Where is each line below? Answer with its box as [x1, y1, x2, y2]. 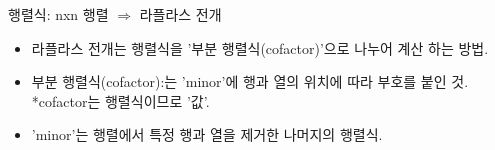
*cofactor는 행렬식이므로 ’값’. [31, 90, 210, 111]
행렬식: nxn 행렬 [8, 4, 109, 24]
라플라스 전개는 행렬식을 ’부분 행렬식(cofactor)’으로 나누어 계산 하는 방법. [31, 37, 489, 58]
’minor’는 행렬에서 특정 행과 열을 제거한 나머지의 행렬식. [31, 124, 383, 145]
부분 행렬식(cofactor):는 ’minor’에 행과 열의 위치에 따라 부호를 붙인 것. [31, 71, 469, 92]
